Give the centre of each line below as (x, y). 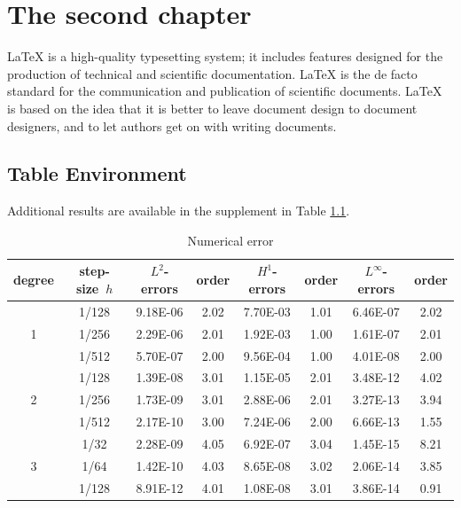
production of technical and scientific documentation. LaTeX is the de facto (212, 73)
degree (34, 280)
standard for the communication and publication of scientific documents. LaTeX (225, 91)
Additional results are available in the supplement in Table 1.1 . (179, 211)
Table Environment (97, 173)
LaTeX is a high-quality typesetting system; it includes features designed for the (225, 56)
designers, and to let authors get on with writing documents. (172, 125)
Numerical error (230, 240)
